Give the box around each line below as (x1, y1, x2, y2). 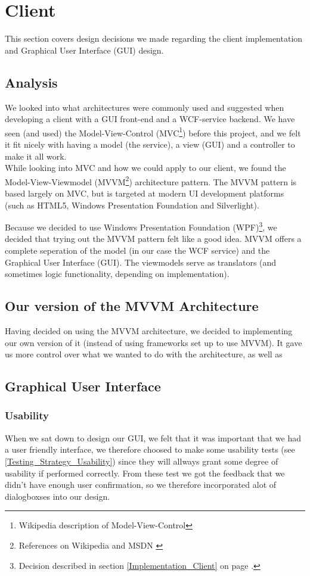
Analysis (5, 73, 58, 91)
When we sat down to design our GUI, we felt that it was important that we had (5, 431, 301, 444)
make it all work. (5, 150, 67, 162)
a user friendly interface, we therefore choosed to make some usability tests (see (5, 443, 295, 456)
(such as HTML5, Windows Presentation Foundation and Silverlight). (5, 198, 259, 211)
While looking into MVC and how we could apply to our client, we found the (5, 161, 286, 174)
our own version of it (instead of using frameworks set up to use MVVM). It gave (5, 336, 302, 348)
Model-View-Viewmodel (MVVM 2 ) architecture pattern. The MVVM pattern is (5, 173, 297, 188)
